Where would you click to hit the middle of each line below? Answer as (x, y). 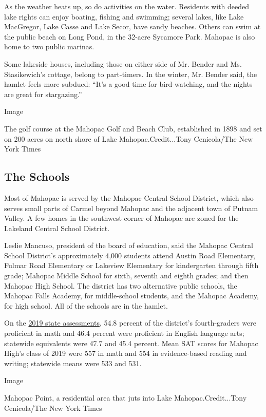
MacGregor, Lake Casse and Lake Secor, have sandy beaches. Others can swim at (132, 26)
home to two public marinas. (49, 46)
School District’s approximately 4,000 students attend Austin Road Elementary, (130, 255)
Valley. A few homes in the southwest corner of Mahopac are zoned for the (121, 218)
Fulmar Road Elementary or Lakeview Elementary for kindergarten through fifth (131, 265)
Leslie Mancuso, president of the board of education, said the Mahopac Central (129, 245)
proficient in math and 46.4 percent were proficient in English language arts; (124, 333)
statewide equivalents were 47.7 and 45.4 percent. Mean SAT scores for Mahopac (131, 343)
